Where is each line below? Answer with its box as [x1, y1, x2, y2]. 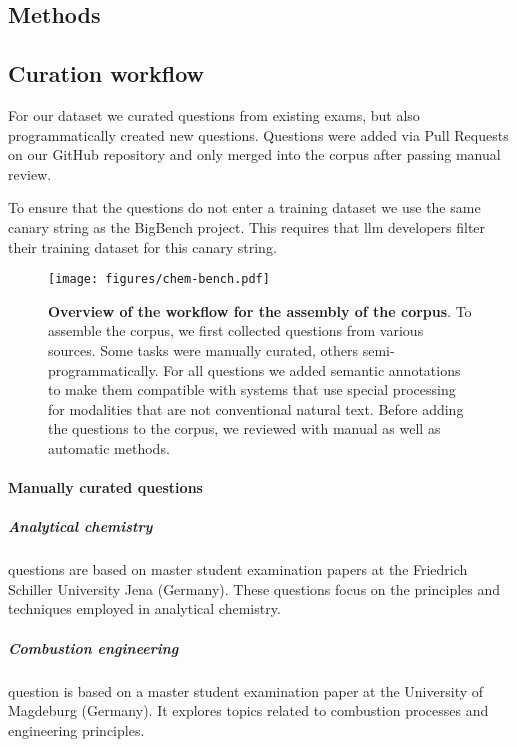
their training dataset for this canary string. [8, 236, 277, 257]
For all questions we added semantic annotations [163, 359, 461, 380]
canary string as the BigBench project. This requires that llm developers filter [8, 216, 486, 237]
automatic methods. [48, 437, 170, 458]
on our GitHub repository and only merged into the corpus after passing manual [8, 144, 501, 165]
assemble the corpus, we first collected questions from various [48, 320, 424, 341]
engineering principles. [8, 719, 145, 740]
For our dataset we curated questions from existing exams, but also [8, 104, 420, 125]
